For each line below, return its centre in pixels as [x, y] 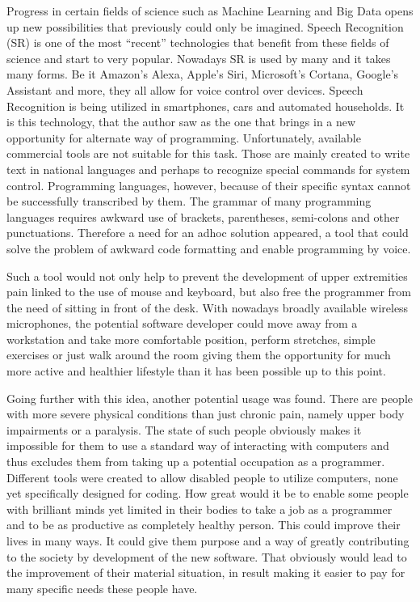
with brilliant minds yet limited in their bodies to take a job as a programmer [199, 509]
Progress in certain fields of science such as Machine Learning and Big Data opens [210, 11]
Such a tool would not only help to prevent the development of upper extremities [207, 276]
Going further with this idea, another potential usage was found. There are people [210, 398]
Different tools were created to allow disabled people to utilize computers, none [202, 477]
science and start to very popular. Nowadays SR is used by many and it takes [199, 58]
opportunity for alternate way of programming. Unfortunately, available [184, 137]
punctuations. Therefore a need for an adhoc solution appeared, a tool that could [208, 233]
